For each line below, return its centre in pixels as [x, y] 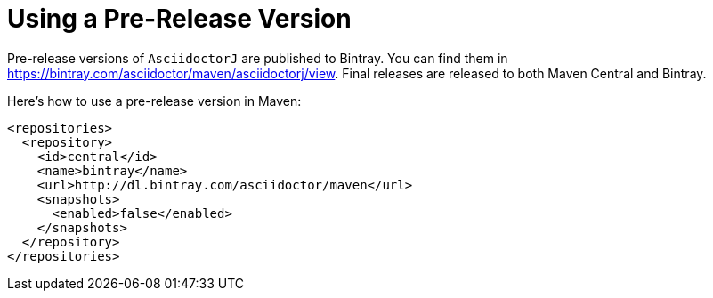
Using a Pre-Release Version [179, 19]
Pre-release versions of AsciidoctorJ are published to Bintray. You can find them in [258, 58]
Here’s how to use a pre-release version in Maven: [154, 101]
